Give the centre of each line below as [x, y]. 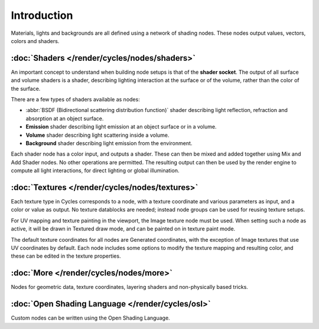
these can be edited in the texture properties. [66, 256]
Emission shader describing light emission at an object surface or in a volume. [121, 127]
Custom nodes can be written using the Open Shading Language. [91, 318]
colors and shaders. [35, 41]
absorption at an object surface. [65, 119]
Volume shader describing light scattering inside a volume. [97, 135]
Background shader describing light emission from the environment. [109, 143]
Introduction [42, 15]
